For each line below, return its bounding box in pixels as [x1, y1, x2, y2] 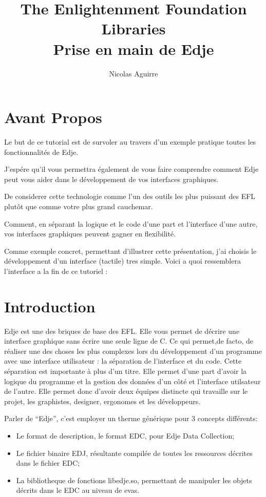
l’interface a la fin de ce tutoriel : [4, 265, 108, 276]
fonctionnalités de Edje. [4, 146, 79, 157]
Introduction [4, 295, 96, 316]
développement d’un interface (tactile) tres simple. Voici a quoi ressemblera [4, 255, 241, 266]
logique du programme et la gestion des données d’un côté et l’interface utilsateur [4, 375, 261, 386]
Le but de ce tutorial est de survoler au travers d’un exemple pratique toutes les [4, 136, 256, 147]
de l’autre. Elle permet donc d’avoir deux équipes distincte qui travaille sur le [4, 386, 248, 396]
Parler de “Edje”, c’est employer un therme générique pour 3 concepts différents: [4, 413, 258, 424]
